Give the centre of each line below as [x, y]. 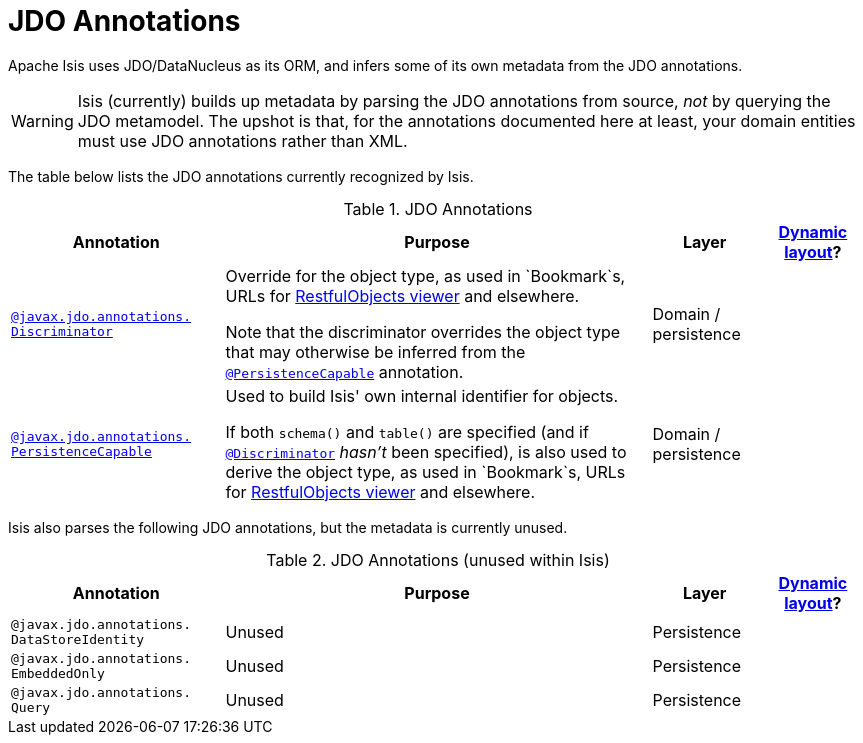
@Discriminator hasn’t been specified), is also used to [426, 451]
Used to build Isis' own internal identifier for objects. [422, 395]
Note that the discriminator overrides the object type [423, 331]
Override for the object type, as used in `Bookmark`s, [425, 275]
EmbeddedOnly [58, 673]
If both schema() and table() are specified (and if [407, 431]
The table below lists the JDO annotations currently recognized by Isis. [241, 176]
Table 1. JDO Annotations [438, 208]
